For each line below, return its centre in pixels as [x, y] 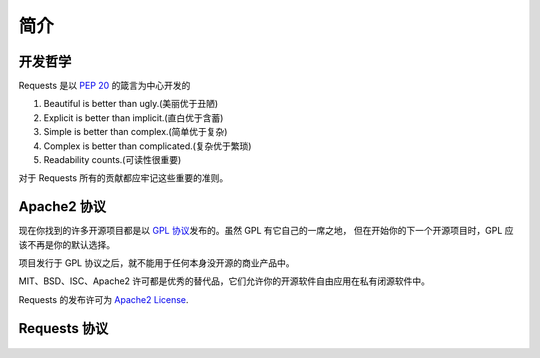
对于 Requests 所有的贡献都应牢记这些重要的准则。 [123, 178]
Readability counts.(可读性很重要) [112, 160]
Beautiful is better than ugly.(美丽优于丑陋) [131, 104]
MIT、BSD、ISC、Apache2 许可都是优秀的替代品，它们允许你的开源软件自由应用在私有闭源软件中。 [224, 281]
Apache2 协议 [62, 206]
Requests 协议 [63, 328]
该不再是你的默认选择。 [66, 244]
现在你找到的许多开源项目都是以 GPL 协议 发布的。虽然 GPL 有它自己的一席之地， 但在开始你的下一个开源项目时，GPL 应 [266, 231]
